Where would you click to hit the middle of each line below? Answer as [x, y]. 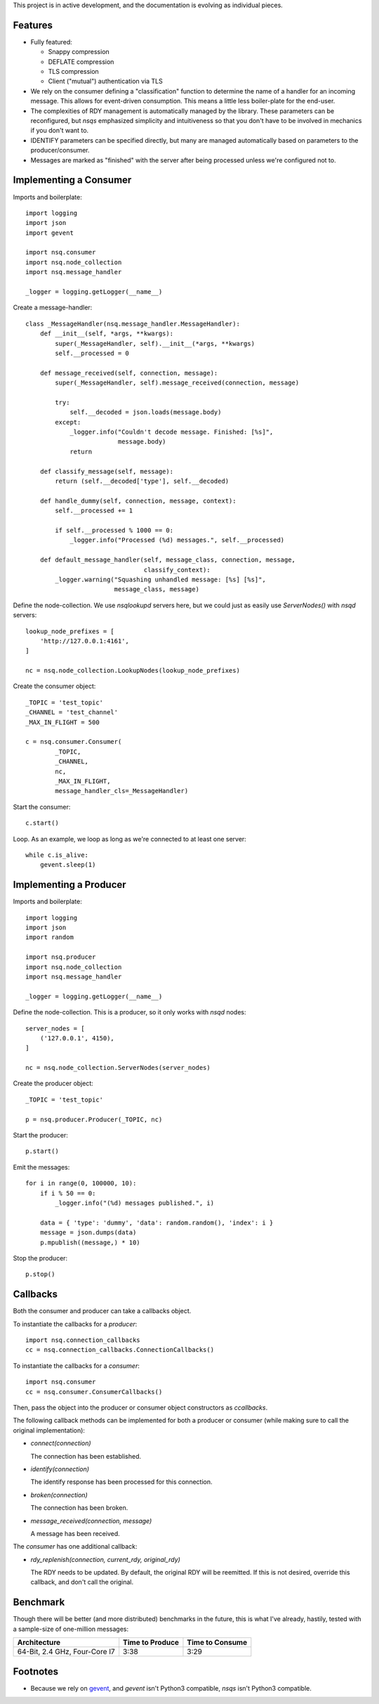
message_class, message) [157, 589]
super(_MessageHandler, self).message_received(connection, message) [177, 383]
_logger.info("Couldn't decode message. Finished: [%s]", [172, 432]
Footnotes [36, 1671]
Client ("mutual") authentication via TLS [105, 82]
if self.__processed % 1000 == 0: [114, 530]
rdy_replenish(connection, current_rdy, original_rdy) [105, 1559]
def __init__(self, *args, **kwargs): [107, 334]
